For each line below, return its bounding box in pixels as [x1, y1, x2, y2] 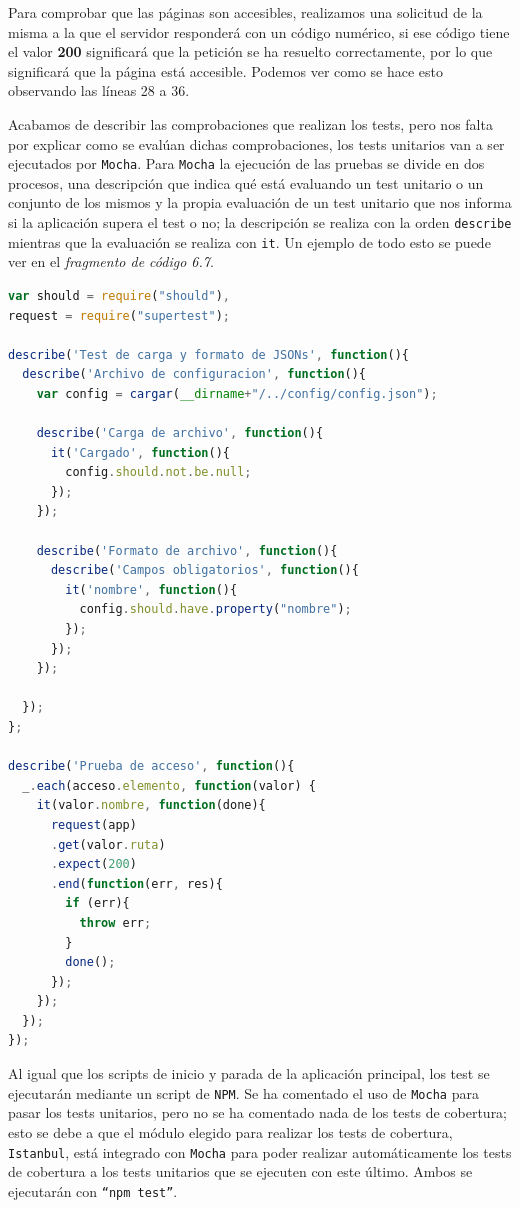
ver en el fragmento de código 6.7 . [8, 251, 214, 272]
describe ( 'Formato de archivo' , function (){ [36, 543, 338, 558]
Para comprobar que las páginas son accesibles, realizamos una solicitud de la [8, 2, 483, 22]
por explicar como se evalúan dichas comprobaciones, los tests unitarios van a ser [8, 133, 505, 154]
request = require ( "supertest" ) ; [8, 308, 231, 323]
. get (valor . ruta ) [50, 837, 166, 852]
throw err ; [79, 915, 152, 930]
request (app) [50, 817, 137, 832]
